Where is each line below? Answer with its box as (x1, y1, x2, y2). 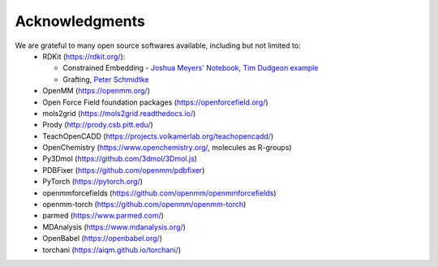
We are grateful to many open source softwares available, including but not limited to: (15, 41, 301, 50)
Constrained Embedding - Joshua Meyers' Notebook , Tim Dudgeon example (62, 63, 319, 73)
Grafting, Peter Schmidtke (62, 74, 149, 84)
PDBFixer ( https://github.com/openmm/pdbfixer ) (42, 165, 205, 174)
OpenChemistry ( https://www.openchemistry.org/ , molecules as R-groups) (42, 143, 292, 153)
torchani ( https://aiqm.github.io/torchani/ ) (42, 244, 182, 255)
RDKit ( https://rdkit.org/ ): (42, 51, 126, 61)
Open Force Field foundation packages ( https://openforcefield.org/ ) (42, 97, 268, 107)
